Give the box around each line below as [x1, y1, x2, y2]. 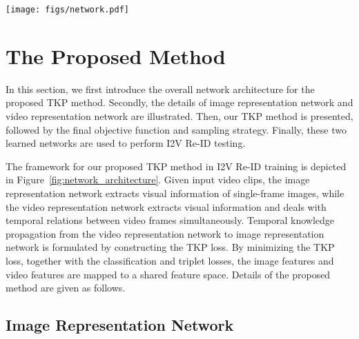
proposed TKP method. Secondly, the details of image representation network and [6, 95, 353, 110]
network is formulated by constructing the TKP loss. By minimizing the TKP [6, 240, 335, 254]
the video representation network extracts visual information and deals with [6, 199, 327, 214]
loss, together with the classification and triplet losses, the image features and [6, 253, 334, 267]
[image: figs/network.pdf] [6, 5, 129, 14]
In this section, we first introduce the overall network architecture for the [6, 81, 315, 96]
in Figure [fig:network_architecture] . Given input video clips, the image [6, 172, 310, 187]
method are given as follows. [6, 280, 126, 295]
